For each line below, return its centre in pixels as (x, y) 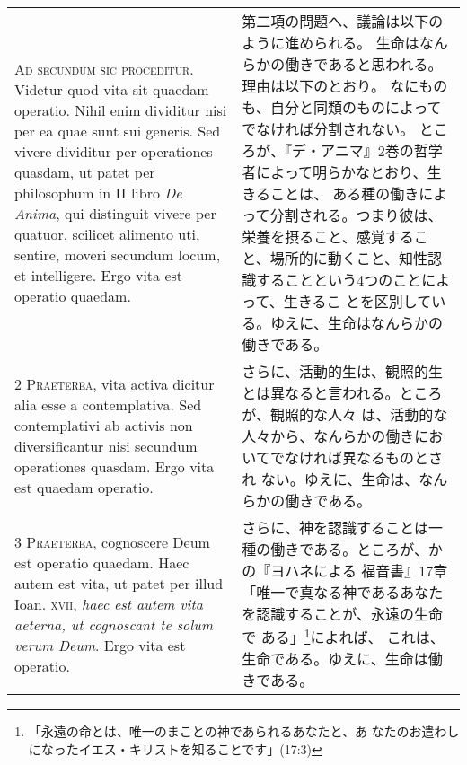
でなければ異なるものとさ (356, 457)
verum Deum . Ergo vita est (100, 645)
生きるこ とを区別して (357, 301)
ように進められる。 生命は (330, 43)
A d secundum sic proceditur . (104, 69)
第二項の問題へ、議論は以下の (343, 21)
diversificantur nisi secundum (106, 446)
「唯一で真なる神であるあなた (343, 592)
